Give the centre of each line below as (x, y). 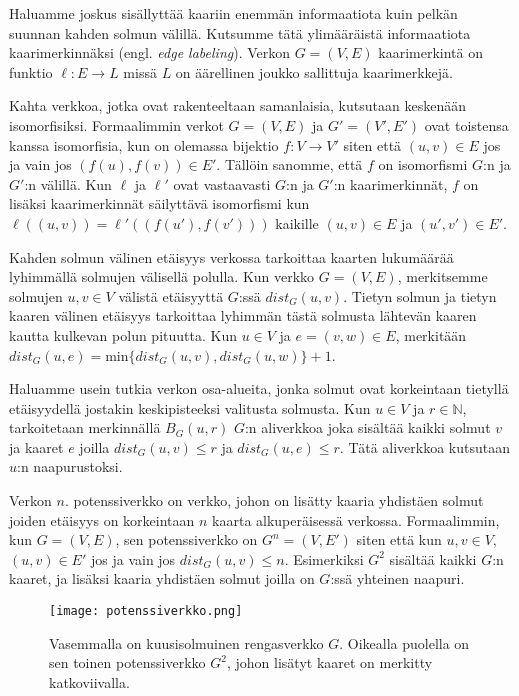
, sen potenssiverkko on (186, 539)
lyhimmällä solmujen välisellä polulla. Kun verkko (162, 276)
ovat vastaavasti (222, 183)
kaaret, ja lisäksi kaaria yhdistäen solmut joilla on (162, 578)
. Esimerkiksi (324, 558)
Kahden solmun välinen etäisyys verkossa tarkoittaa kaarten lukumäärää (231, 256)
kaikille (297, 222)
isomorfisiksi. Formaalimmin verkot (116, 124)
